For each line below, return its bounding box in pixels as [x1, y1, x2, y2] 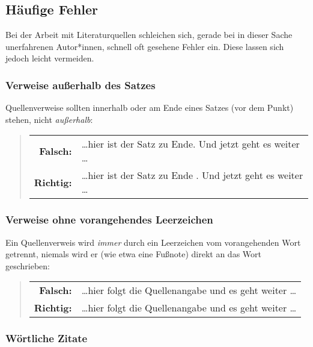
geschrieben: [5, 259, 50, 272]
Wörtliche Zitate [5, 331, 88, 346]
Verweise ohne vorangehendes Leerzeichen [5, 212, 213, 227]
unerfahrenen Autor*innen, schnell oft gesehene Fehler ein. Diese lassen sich [5, 40, 284, 52]
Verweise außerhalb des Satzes [5, 77, 156, 92]
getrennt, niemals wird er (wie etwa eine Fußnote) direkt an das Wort [5, 248, 261, 260]
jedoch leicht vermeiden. [5, 52, 94, 64]
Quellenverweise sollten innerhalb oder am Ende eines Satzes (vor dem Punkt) [5, 101, 294, 114]
